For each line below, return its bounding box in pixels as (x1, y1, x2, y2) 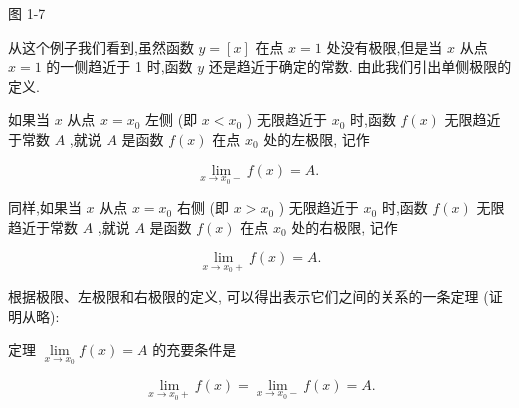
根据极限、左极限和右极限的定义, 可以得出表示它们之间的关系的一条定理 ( (8, 286, 489, 306)
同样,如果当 (8, 197, 82, 218)
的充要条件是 (152, 339, 237, 360)
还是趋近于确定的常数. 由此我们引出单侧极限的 (208, 56, 512, 77)
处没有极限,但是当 (326, 36, 443, 57)
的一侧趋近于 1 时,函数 (46, 56, 193, 77)
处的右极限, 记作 (291, 216, 398, 237)
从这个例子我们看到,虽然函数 (8, 36, 194, 57)
